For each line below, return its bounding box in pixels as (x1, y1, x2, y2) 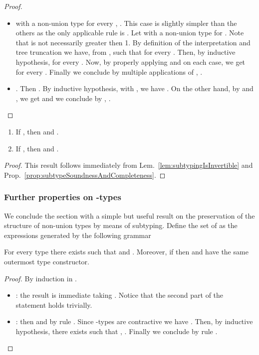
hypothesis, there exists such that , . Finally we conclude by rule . (15, 326, 218, 336)
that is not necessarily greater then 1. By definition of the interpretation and (15, 37, 251, 47)
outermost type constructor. (4, 256, 89, 266)
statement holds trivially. (15, 299, 92, 310)
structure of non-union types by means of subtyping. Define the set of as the (4, 220, 238, 231)
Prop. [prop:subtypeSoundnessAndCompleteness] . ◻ (4, 169, 166, 180)
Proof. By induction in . (4, 273, 77, 283)
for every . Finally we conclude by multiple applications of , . (15, 66, 203, 77)
